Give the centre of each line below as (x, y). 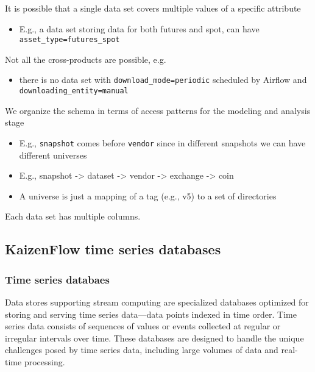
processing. (44, 361)
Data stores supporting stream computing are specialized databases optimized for (157, 302)
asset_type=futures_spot (69, 40)
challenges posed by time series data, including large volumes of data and (142, 350)
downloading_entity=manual (74, 91)
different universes (53, 155)
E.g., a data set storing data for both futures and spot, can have (139, 28)
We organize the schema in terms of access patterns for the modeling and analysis (158, 110)
